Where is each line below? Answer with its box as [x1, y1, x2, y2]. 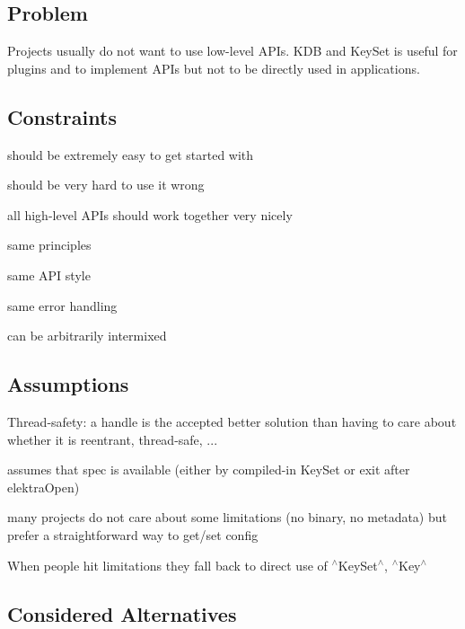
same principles [7, 235, 92, 254]
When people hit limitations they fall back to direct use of [7, 555, 328, 574]
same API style [7, 265, 91, 284]
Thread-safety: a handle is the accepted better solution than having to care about [7, 412, 457, 430]
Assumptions [7, 370, 129, 398]
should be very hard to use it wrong [7, 175, 205, 194]
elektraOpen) [7, 477, 80, 496]
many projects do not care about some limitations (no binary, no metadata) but [7, 508, 447, 527]
